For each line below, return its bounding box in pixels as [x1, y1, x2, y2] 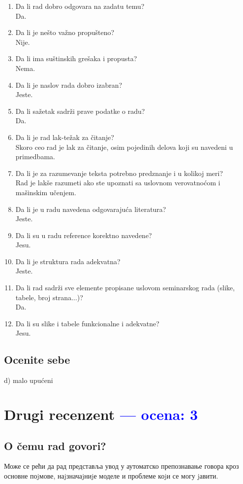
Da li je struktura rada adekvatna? [15, 256, 121, 266]
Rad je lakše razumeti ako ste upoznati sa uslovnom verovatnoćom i [15, 177, 220, 188]
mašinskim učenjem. [15, 187, 76, 197]
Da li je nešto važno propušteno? [15, 27, 115, 37]
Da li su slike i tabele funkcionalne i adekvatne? [15, 318, 159, 328]
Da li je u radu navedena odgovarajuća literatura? [15, 204, 166, 214]
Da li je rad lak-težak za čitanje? [15, 132, 114, 142]
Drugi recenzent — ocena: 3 [4, 404, 198, 424]
